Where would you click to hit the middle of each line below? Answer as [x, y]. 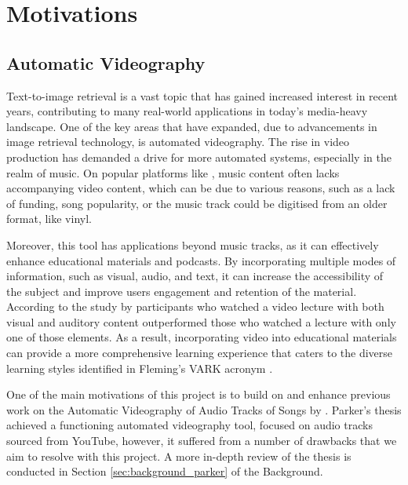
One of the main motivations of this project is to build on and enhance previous [199, 394]
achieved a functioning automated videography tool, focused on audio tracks [189, 425]
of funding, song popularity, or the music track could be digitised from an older [197, 203]
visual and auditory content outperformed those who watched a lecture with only [201, 321]
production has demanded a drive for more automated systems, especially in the [199, 157]
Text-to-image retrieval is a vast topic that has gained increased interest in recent [202, 95]
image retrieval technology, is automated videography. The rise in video [178, 142]
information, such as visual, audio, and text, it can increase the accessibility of [195, 276]
